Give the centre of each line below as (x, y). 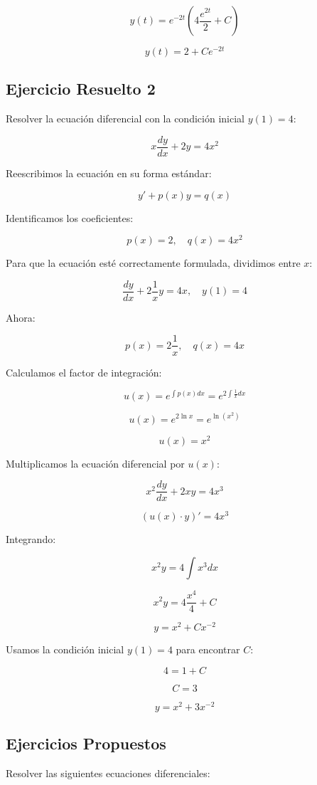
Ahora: (21, 317)
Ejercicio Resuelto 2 (81, 89)
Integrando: (31, 539)
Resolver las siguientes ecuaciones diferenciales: (108, 773)
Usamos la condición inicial (65, 649)
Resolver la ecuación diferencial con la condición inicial (125, 118)
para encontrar (208, 649)
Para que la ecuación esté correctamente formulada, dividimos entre (153, 263)
